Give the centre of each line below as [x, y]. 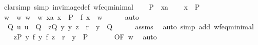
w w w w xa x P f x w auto [72, 16]
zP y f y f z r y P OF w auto [85, 36]
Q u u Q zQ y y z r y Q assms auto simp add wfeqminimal [131, 27]
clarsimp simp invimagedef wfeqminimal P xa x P [102, 7]
